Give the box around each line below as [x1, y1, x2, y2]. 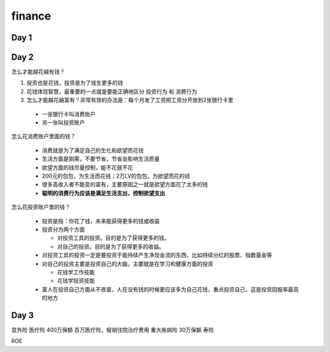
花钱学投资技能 [57, 277, 95, 284]
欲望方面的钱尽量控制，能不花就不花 [42, 164, 133, 171]
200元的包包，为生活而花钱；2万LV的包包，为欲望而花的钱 [42, 172, 191, 180]
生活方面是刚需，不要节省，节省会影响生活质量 [42, 155, 160, 163]
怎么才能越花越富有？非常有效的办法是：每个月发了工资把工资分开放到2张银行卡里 [26, 97, 233, 104]
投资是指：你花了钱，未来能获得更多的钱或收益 [42, 217, 160, 224]
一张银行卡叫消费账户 [42, 110, 96, 117]
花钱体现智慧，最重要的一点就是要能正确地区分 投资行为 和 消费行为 [26, 87, 197, 95]
